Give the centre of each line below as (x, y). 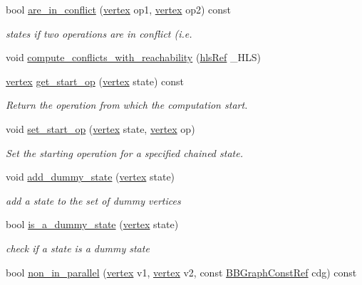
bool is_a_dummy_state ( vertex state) (92, 224)
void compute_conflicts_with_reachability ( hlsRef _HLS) (134, 57)
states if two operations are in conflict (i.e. (99, 33)
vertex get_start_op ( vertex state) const (95, 81)
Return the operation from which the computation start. (127, 105)
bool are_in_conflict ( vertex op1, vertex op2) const (119, 9)
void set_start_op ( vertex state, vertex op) (100, 128)
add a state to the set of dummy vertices (93, 200)
